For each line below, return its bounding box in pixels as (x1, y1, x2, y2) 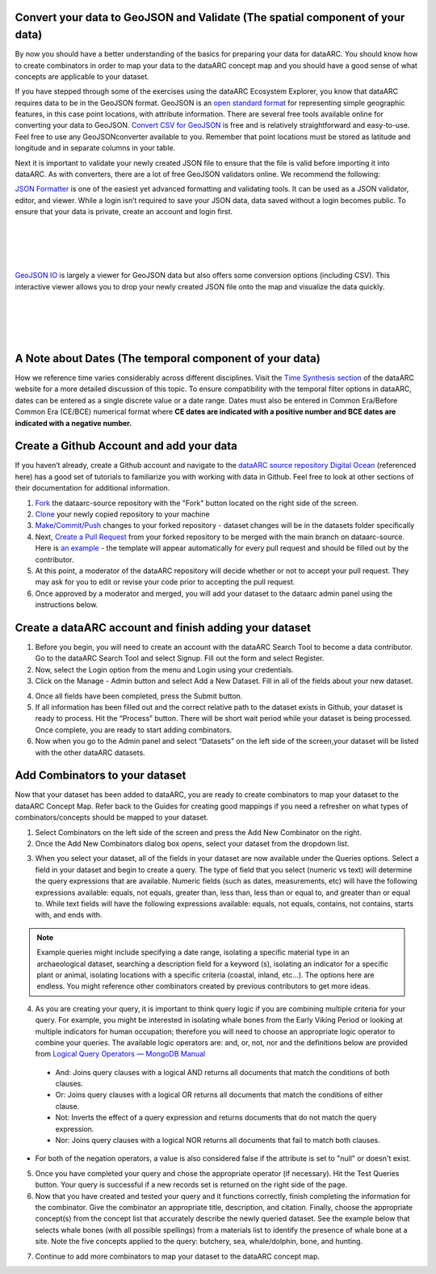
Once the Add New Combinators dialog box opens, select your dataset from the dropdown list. (35, 839, 350, 849)
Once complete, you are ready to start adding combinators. (35, 724, 233, 735)
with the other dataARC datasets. (35, 748, 145, 757)
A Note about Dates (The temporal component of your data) (15, 352, 321, 365)
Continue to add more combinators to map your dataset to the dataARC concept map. (35, 1251, 321, 1261)
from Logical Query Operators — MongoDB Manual (35, 1049, 206, 1059)
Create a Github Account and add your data (15, 439, 238, 453)
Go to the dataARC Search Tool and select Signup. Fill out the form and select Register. (35, 653, 325, 663)
